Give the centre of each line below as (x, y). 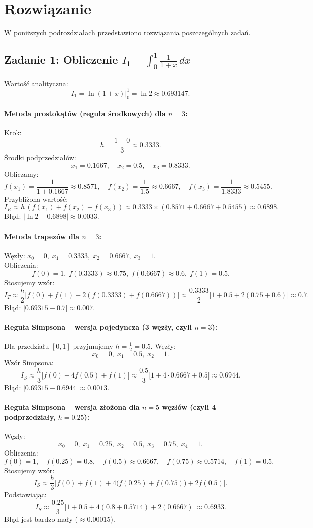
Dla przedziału (27, 346)
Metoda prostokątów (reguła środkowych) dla (85, 114)
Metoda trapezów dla (42, 236)
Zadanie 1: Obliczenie (61, 60)
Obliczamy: (21, 174)
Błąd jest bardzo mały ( (41, 519)
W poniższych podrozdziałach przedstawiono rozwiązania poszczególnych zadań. (127, 32)
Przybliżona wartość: (36, 199)
